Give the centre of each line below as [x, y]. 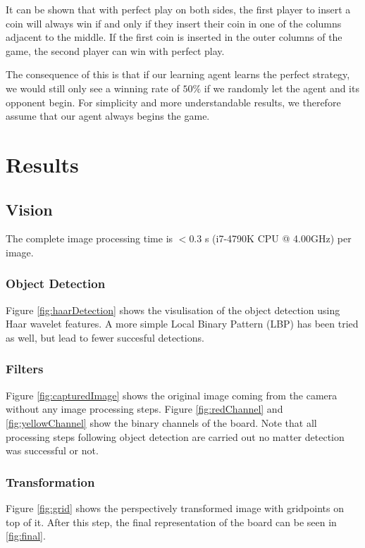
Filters [25, 369]
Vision [29, 209]
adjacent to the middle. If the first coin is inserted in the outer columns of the [174, 37]
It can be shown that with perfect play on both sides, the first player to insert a [178, 9]
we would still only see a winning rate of [93, 88]
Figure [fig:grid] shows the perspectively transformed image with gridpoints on [175, 507]
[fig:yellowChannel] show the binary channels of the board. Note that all [161, 422]
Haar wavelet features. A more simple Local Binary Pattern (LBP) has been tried [182, 324]
